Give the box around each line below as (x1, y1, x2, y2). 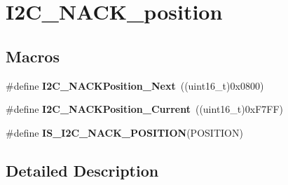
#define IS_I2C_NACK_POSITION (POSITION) (6, 125, 243, 139)
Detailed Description (6, 159, 159, 181)
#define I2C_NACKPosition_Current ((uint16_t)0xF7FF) (6, 102, 283, 116)
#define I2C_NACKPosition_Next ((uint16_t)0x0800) (6, 78, 264, 92)
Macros (6, 45, 60, 67)
